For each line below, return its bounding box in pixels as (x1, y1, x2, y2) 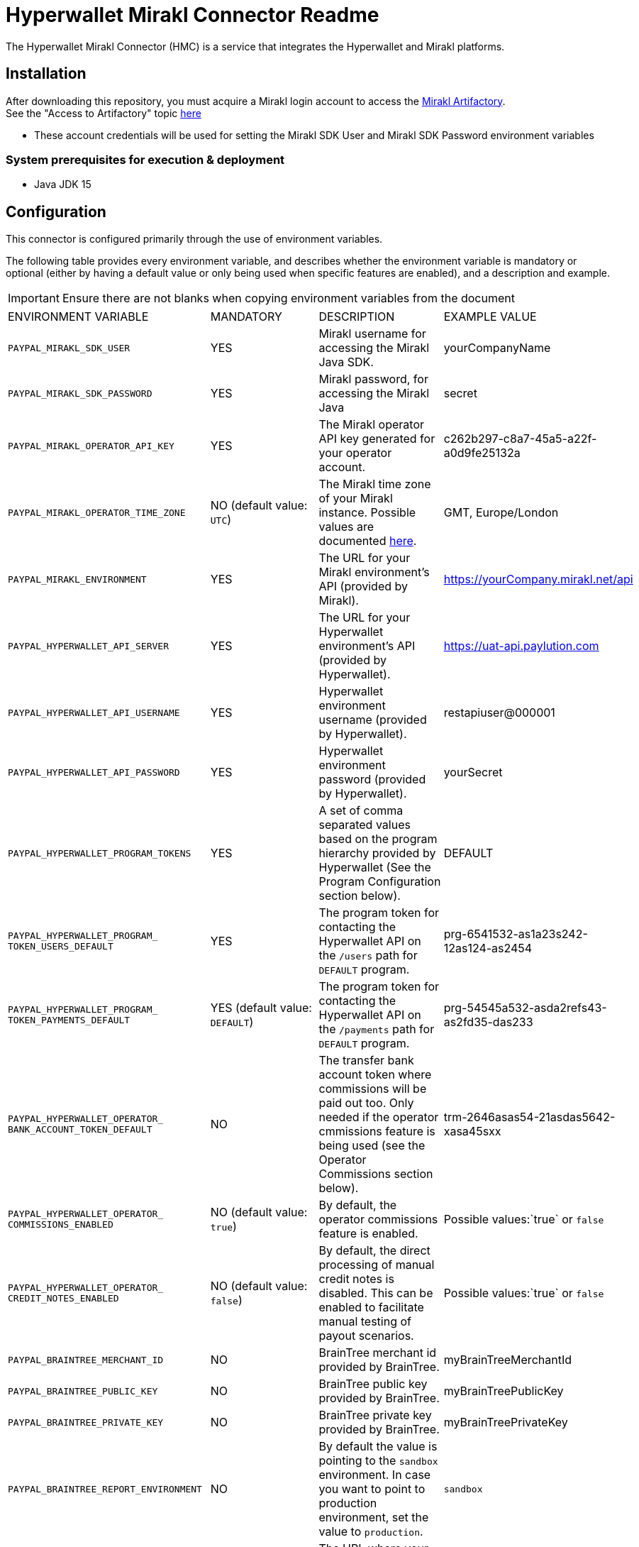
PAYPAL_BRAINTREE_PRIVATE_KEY (8, 1416, 164, 1428)
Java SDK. (318, 355, 374, 370)
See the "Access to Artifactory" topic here (6, 106, 201, 119)
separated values (318, 817, 411, 832)
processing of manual (318, 1257, 435, 1272)
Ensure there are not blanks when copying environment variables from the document (62, 291, 515, 306)
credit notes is (318, 1272, 394, 1287)
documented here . (318, 534, 417, 549)
